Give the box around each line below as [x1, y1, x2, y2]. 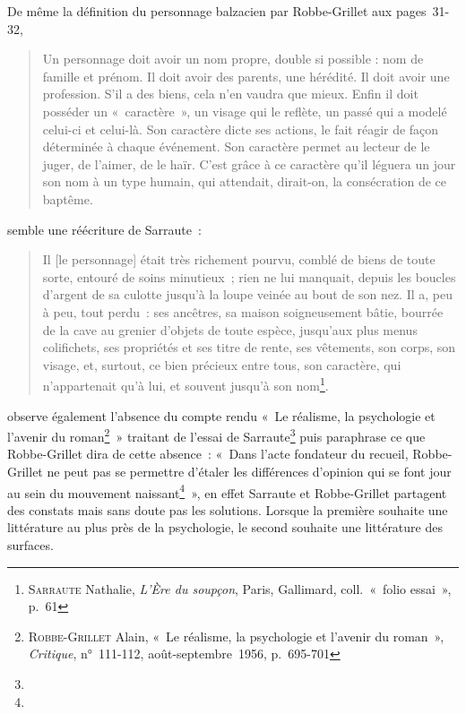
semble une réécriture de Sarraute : [7, 219, 202, 238]
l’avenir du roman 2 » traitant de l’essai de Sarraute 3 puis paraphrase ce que [7, 425, 426, 445]
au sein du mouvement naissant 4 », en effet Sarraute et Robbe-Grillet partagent [7, 480, 447, 502]
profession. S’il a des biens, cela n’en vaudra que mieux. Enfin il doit [42, 84, 419, 103]
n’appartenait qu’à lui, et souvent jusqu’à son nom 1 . [42, 374, 329, 394]
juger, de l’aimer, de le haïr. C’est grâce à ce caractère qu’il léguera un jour [42, 154, 456, 173]
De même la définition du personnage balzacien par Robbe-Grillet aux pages [7, 2, 427, 20]
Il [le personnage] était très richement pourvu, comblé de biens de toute [42, 250, 436, 269]
